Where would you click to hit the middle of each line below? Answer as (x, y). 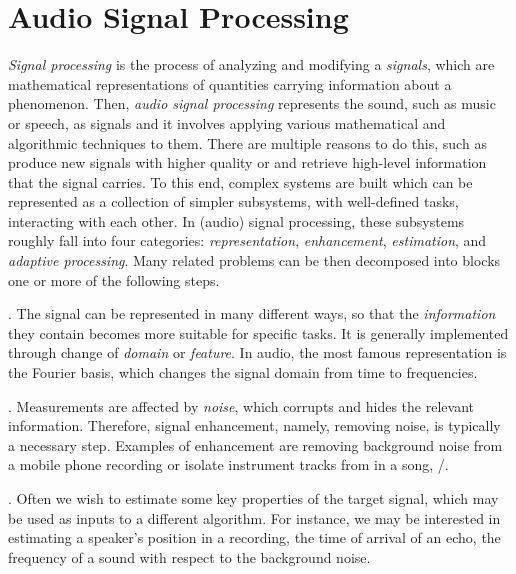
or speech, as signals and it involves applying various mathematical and (227, 122)
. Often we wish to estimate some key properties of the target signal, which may (253, 498)
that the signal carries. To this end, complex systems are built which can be (240, 181)
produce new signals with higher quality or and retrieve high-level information (247, 162)
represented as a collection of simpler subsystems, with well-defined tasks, (233, 201)
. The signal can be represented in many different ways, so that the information (252, 313)
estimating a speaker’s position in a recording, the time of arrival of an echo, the (254, 537)
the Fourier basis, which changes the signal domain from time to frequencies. (243, 372)
